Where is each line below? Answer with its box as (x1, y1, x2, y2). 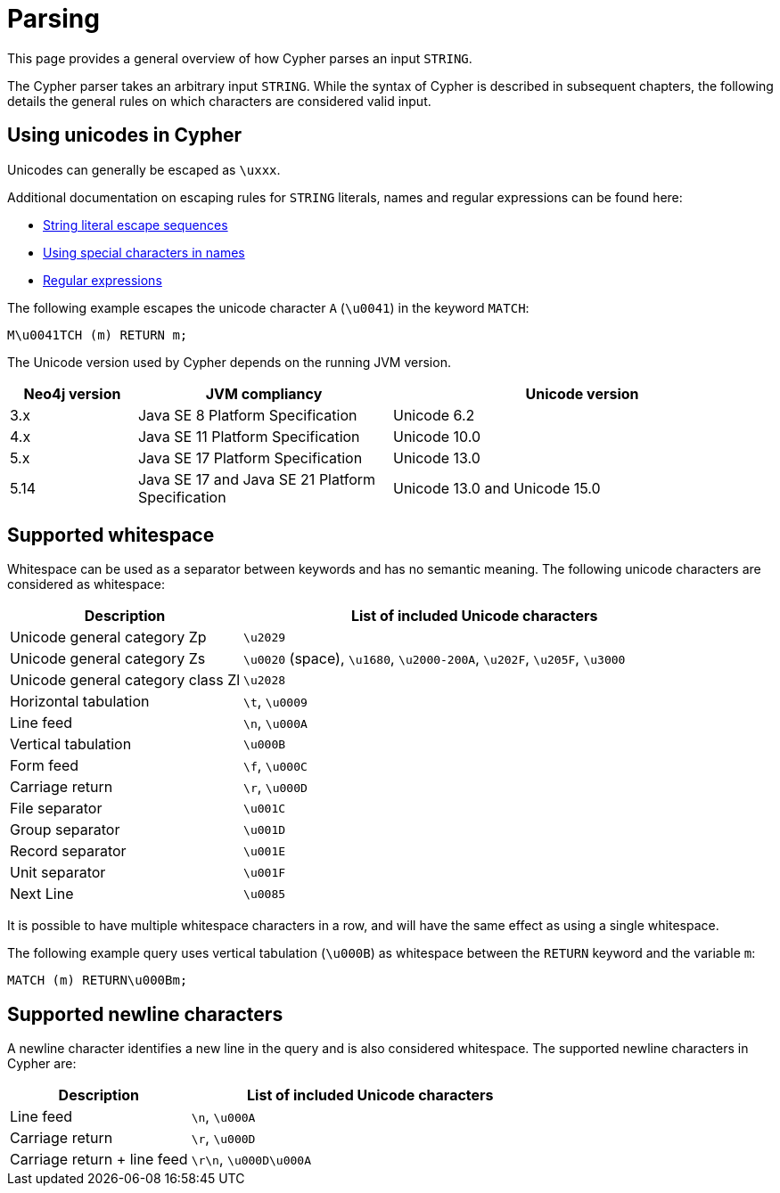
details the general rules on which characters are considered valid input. (7, 93, 431, 109)
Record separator (10, 842, 127, 861)
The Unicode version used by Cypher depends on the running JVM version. (7, 354, 451, 370)
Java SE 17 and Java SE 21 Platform (137, 470, 376, 488)
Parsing (7, 4, 100, 34)
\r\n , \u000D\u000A (191, 1150, 311, 1169)
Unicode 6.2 (392, 405, 475, 424)
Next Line (10, 885, 74, 903)
